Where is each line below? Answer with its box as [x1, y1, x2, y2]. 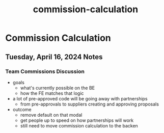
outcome [12, 106, 32, 113]
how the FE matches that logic [20, 90, 84, 96]
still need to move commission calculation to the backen [20, 122, 139, 128]
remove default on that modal [20, 112, 83, 118]
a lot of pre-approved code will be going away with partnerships [12, 95, 148, 101]
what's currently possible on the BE [20, 85, 95, 91]
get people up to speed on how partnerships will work [20, 117, 134, 123]
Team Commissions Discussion [5, 68, 85, 75]
